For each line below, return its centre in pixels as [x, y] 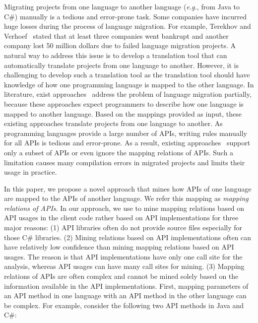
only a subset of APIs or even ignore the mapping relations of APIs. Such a [119, 152]
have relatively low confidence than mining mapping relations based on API [119, 247]
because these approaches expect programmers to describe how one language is [124, 103]
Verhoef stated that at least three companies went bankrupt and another [116, 35]
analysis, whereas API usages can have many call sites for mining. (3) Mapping [124, 266]
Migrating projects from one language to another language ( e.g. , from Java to [122, 6]
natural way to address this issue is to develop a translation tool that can [116, 55]
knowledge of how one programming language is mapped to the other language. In [129, 84]
